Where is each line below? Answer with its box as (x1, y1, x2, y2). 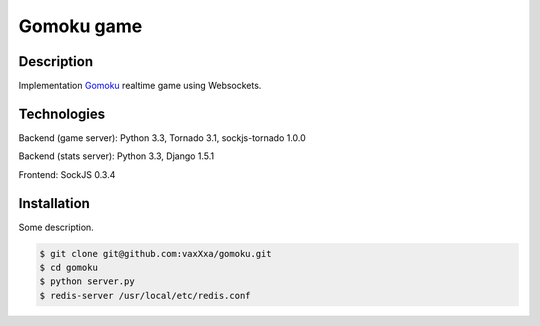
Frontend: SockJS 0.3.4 (18, 168, 116, 180)
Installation (18, 195, 90, 212)
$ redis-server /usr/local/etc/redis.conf (39, 290, 251, 301)
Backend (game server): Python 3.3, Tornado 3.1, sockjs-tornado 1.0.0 (18, 131, 307, 144)
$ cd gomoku (39, 262, 99, 274)
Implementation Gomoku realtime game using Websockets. (18, 80, 262, 92)
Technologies (18, 105, 106, 122)
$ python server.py (39, 276, 135, 287)
